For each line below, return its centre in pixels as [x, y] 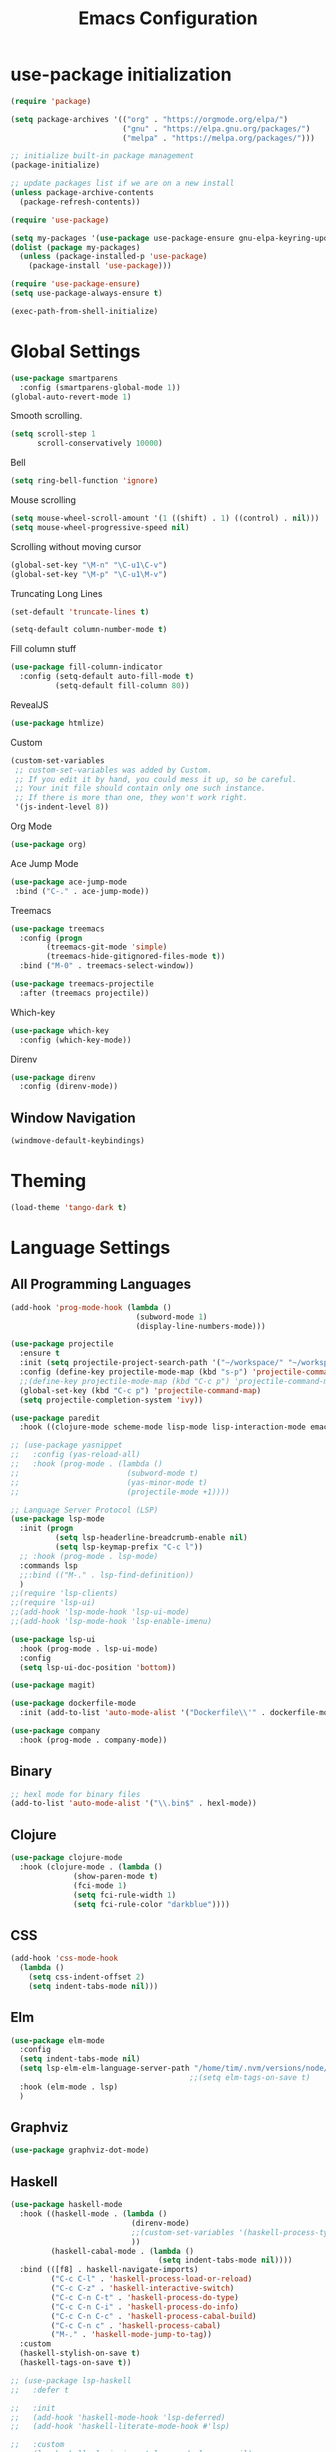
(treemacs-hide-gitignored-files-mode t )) [136, 957]
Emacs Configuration [168, 18]
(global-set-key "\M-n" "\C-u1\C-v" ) [89, 565]
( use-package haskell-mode [66, 2205]
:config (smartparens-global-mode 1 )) [100, 387]
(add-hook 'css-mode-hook [64, 1958]
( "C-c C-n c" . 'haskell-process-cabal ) [136, 2325]
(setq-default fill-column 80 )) [122, 686]
